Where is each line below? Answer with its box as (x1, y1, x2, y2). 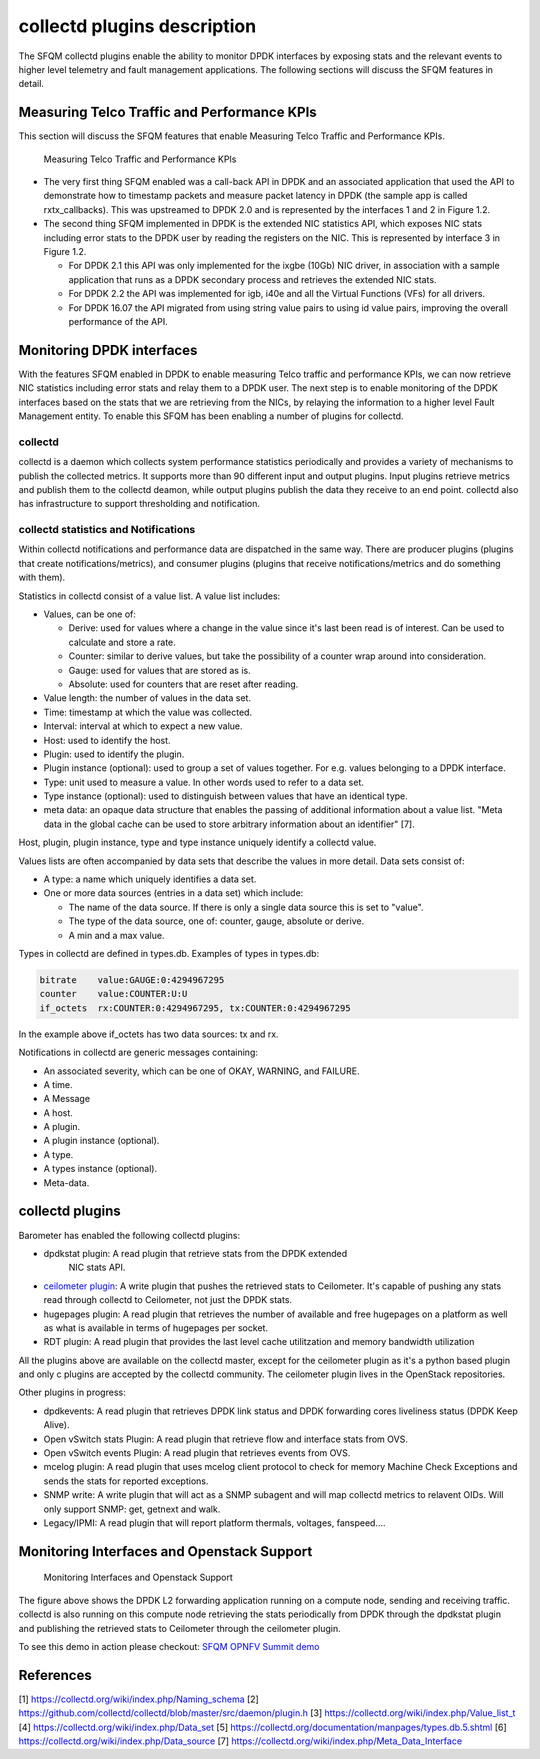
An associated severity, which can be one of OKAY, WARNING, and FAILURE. (43, 1065, 360, 1077)
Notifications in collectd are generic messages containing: (18, 1046, 259, 1059)
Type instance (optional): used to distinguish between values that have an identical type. (43, 790, 409, 802)
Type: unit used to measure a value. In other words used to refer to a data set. (43, 776, 365, 788)
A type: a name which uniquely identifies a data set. (43, 873, 257, 885)
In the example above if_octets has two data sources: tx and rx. (18, 1028, 279, 1040)
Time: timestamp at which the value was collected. (43, 706, 253, 718)
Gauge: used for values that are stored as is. (68, 664, 252, 676)
